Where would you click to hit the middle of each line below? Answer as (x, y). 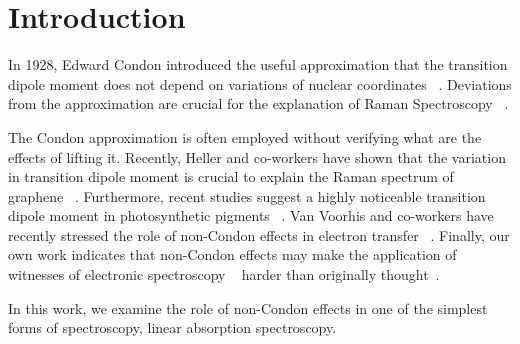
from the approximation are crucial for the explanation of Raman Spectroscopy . (258, 103)
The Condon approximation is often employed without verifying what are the (245, 136)
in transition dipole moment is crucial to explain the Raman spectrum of (231, 176)
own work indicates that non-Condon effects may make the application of (232, 254)
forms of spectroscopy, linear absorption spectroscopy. (172, 327)
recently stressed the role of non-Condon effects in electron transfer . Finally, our (259, 234)
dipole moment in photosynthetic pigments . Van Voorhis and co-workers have (251, 215)
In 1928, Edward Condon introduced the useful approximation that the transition (258, 64)
